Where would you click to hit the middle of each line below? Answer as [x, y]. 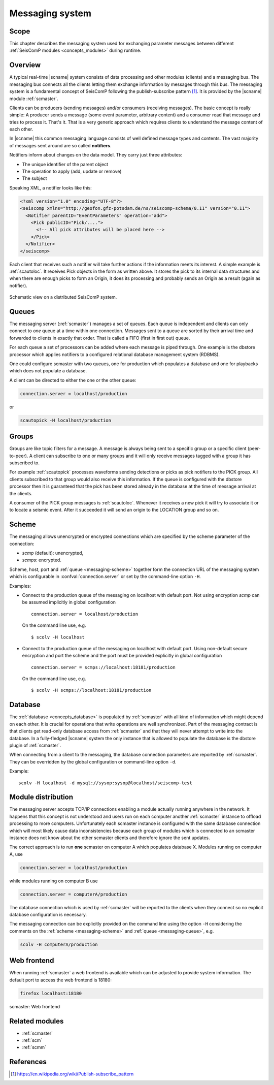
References [28, 1062]
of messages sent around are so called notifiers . [60, 145]
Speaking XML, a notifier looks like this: [51, 187]
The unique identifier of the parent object [65, 164]
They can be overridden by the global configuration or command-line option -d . [93, 761]
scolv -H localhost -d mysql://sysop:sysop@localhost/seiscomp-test [105, 783]
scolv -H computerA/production [59, 944]
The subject [35, 178]
